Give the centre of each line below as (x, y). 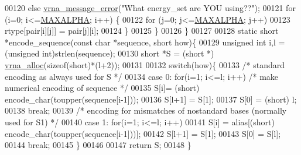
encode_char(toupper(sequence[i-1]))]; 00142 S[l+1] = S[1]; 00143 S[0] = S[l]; (143, 133)
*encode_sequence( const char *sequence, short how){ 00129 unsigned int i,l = (145, 42)
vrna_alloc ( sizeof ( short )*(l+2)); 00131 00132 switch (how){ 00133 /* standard (145, 64)
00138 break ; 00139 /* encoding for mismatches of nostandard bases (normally (146, 110)
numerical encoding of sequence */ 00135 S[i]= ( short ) (102, 88)
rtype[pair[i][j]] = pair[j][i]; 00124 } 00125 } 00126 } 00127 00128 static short (142, 31)
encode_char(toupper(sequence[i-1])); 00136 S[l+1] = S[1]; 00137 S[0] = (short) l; (151, 99)
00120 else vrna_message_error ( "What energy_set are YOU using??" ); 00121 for (150, 8)
